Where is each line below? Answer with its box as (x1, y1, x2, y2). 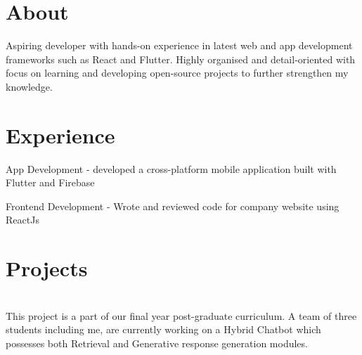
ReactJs (6, 212, 39, 227)
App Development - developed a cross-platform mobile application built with (6, 161, 337, 176)
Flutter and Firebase (6, 175, 95, 190)
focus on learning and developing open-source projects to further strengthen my (6, 65, 349, 80)
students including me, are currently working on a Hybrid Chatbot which (6, 322, 321, 337)
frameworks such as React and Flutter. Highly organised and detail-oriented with (6, 51, 356, 66)
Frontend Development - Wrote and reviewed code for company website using (6, 198, 340, 213)
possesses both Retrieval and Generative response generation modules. (6, 335, 308, 350)
